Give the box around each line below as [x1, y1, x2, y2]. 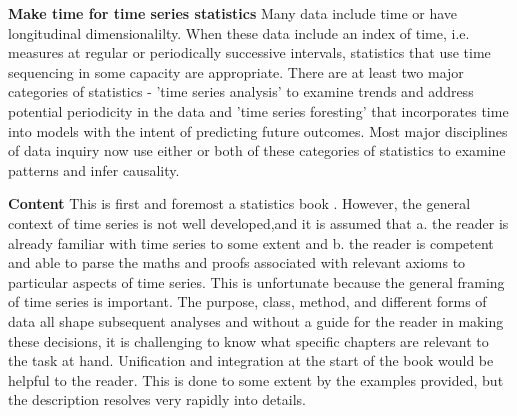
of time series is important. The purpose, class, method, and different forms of [8, 291, 487, 312]
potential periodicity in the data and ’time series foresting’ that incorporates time [8, 100, 509, 121]
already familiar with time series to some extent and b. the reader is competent [8, 232, 494, 253]
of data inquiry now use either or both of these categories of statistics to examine [8, 140, 506, 161]
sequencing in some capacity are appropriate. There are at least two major [8, 61, 464, 82]
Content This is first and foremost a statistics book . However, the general [8, 193, 471, 214]
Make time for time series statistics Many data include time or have [8, 3, 458, 23]
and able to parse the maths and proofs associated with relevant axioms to [8, 252, 466, 273]
